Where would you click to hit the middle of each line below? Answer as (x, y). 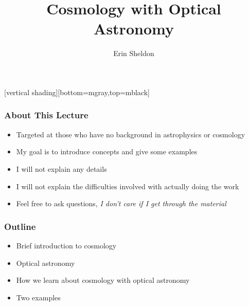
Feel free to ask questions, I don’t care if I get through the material (121, 203)
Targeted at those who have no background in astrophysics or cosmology (131, 134)
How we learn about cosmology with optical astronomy (103, 280)
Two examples (38, 297)
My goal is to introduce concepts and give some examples (107, 151)
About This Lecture (46, 115)
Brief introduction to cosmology (66, 245)
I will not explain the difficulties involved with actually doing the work (128, 186)
